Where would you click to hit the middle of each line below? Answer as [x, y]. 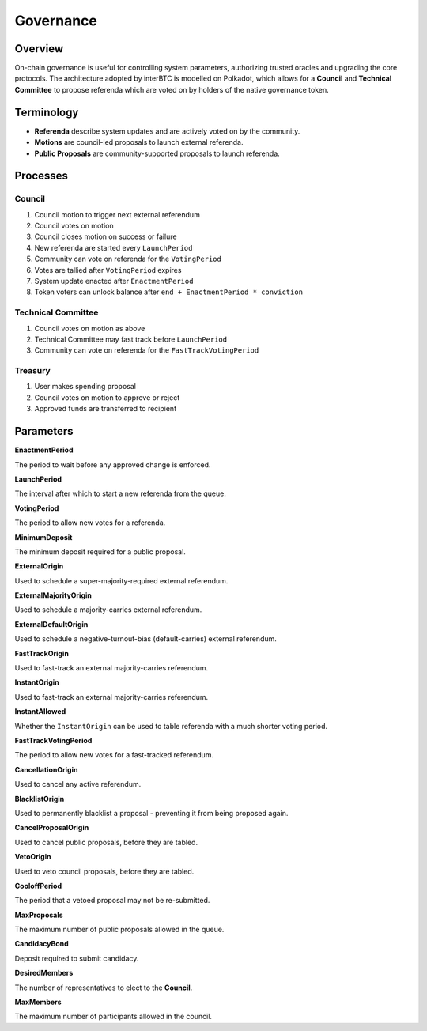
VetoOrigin [33, 857]
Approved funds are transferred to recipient [106, 409]
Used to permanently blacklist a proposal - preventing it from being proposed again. [151, 813]
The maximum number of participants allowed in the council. [113, 1017]
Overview [39, 49]
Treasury [32, 371]
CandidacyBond [42, 944]
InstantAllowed [40, 712]
